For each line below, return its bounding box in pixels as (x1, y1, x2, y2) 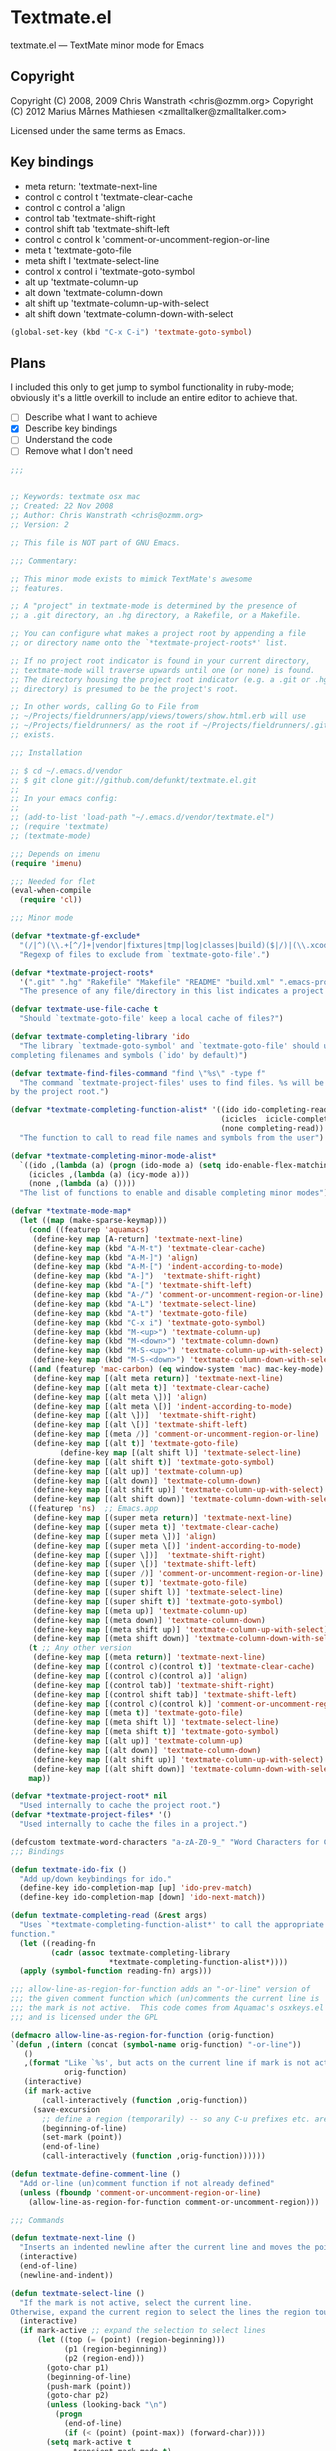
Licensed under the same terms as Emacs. (10, 124, 186, 136)
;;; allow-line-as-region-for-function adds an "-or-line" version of (10, 1984, 311, 1995)
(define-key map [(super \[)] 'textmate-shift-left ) (32, 1559, 257, 1570)
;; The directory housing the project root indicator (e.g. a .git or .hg (10, 674, 329, 685)
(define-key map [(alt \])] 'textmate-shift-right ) (32, 1411, 257, 1421)
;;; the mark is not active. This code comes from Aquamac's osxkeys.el (10, 2003, 325, 2013)
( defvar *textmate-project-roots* (10, 967, 155, 978)
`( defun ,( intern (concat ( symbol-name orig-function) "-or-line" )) (10, 2039, 302, 2050)
